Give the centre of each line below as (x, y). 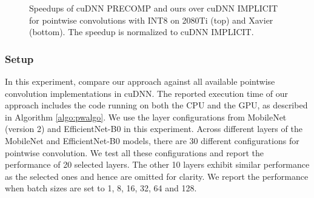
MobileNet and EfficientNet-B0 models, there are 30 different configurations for (152, 140)
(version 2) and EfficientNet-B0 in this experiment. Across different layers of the (154, 129)
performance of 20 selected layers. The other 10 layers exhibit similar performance (157, 164)
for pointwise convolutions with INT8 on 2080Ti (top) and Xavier (151, 20)
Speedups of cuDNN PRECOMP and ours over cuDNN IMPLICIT (154, 8)
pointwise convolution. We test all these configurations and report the (135, 152)
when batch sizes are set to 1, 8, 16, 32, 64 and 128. (101, 188)
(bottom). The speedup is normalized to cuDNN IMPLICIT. (142, 32)
